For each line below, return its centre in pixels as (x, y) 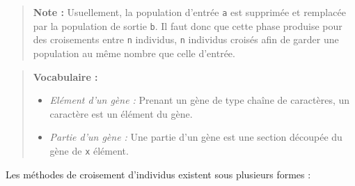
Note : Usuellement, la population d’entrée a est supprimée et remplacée (189, 12)
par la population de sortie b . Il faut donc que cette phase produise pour (188, 25)
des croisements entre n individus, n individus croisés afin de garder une (186, 39)
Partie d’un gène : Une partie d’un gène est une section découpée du (196, 137)
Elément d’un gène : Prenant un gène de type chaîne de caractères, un (200, 100)
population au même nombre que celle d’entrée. (134, 53)
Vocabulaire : (65, 76)
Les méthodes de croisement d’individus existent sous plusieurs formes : (158, 174)
